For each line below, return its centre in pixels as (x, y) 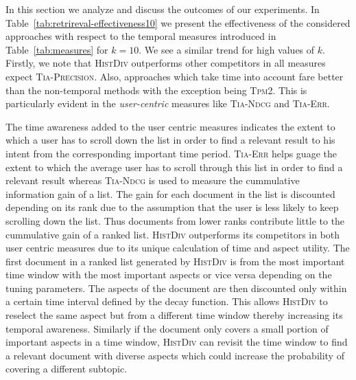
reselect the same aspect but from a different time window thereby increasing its (174, 315)
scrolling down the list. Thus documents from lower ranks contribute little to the (175, 220)
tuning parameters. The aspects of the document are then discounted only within (176, 288)
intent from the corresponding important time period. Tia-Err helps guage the (171, 153)
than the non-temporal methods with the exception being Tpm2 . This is (156, 90)
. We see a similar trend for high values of (227, 49)
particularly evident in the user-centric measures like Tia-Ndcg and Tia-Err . (168, 103)
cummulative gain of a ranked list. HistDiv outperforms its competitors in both (173, 234)
